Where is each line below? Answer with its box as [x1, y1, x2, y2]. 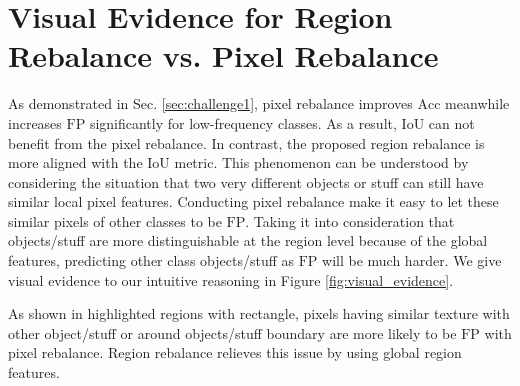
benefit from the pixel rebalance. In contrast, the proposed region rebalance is [8, 132, 485, 153]
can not [428, 112, 475, 133]
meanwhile [445, 93, 510, 114]
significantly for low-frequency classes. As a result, [89, 112, 397, 133]
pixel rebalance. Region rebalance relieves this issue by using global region [8, 342, 462, 363]
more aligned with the [8, 152, 143, 173]
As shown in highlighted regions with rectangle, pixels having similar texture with [8, 303, 510, 324]
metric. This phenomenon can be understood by [174, 152, 469, 173]
